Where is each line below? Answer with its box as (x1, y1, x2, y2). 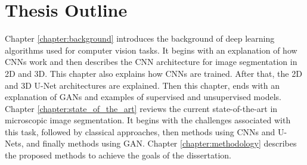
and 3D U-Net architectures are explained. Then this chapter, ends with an (5, 79, 280, 91)
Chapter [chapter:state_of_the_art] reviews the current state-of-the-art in (5, 102, 278, 114)
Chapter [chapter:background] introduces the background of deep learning (5, 32, 275, 45)
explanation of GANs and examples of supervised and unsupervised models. (5, 91, 281, 103)
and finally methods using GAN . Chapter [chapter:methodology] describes (26, 137, 297, 150)
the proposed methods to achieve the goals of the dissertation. (5, 149, 232, 161)
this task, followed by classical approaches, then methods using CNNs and (5, 125, 275, 138)
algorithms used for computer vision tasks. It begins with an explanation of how (5, 43, 297, 56)
